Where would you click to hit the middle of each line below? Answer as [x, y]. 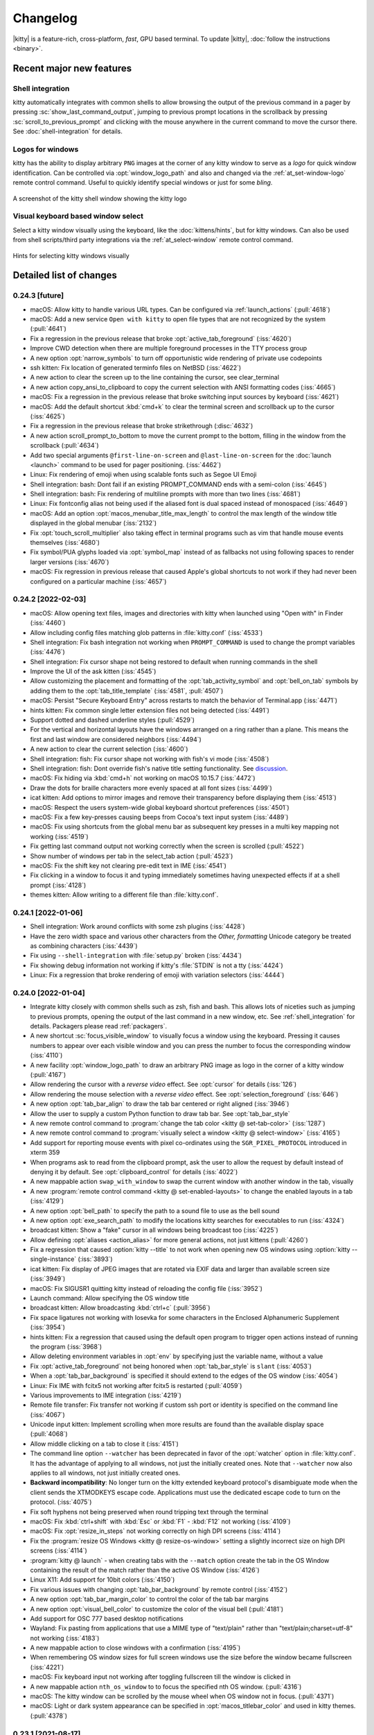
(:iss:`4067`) [47, 1414]
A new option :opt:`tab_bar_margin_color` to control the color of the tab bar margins [150, 1599]
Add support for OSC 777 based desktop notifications [107, 1618]
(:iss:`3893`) [96, 1259]
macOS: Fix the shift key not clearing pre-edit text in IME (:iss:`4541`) [128, 865]
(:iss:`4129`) [47, 1201]
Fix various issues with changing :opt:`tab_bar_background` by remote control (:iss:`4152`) [159, 1589]
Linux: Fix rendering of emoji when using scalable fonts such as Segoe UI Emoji [143, 475]
